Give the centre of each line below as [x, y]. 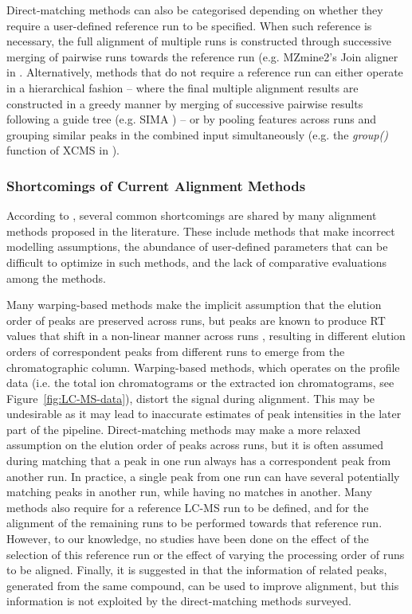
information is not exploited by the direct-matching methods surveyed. [179, 601]
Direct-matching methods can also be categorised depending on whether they [195, 10]
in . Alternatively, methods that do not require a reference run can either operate [205, 72]
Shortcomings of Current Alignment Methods [156, 185]
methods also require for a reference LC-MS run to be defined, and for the [188, 507]
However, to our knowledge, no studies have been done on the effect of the [188, 539]
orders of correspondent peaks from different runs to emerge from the [176, 351]
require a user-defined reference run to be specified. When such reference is [189, 25]
